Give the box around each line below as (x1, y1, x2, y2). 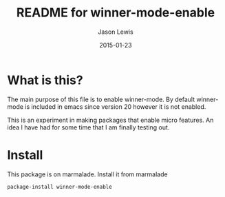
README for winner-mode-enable (16, 5, 215, 21)
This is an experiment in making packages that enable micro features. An (7, 116, 214, 124)
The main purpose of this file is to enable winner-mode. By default (7, 95, 195, 103)
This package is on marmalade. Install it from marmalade (7, 170, 168, 178)
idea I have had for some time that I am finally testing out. (7, 123, 170, 132)
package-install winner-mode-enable (7, 183, 112, 190)
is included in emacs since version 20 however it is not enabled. (25, 102, 206, 111)
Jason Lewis (98, 28, 133, 36)
